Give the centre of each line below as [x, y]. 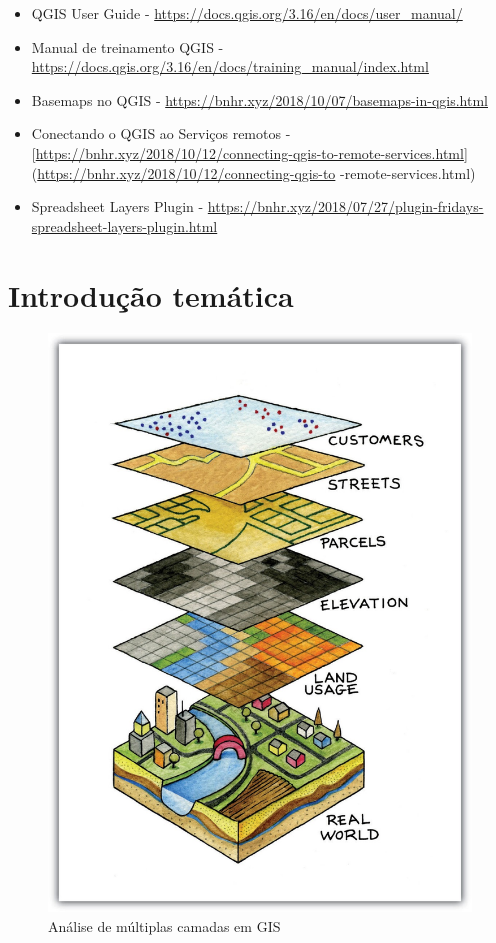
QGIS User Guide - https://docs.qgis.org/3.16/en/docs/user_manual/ [247, 13]
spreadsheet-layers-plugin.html [124, 225]
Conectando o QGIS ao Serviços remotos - [161, 133]
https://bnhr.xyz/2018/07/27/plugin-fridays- [345, 206]
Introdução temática [151, 294]
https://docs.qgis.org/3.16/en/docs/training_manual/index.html [230, 66]
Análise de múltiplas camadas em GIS [164, 925]
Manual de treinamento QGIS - [127, 46]
